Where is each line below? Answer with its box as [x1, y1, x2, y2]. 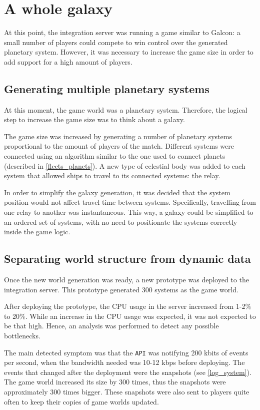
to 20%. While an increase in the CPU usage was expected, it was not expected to [4, 310, 256, 321]
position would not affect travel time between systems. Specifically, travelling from [4, 197, 256, 207]
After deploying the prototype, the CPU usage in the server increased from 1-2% [4, 301, 251, 311]
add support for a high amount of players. [4, 56, 132, 67]
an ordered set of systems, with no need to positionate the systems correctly [4, 216, 237, 227]
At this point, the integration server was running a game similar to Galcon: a [4, 27, 240, 38]
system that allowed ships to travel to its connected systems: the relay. [4, 170, 220, 181]
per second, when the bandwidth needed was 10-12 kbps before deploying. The [4, 357, 245, 367]
